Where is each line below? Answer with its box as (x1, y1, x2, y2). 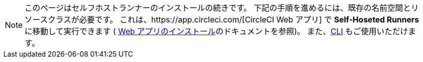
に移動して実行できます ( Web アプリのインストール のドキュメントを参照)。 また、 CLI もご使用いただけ (25, 26, 408, 36)
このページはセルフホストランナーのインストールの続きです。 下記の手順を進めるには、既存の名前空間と (25, 3, 411, 13)
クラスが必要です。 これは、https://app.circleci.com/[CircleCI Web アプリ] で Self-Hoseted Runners (48, 15, 419, 24)
